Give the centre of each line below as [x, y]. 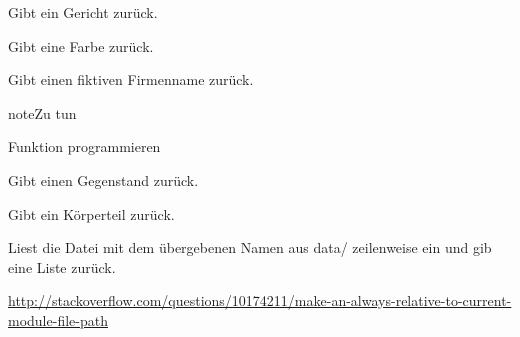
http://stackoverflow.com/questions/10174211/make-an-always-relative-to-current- [260, 300]
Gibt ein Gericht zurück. [83, 12]
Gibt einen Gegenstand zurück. [103, 179]
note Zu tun [42, 112]
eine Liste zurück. [62, 266]
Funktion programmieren [84, 146]
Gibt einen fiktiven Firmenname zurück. [131, 79]
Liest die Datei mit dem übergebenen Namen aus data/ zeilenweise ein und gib [250, 247]
